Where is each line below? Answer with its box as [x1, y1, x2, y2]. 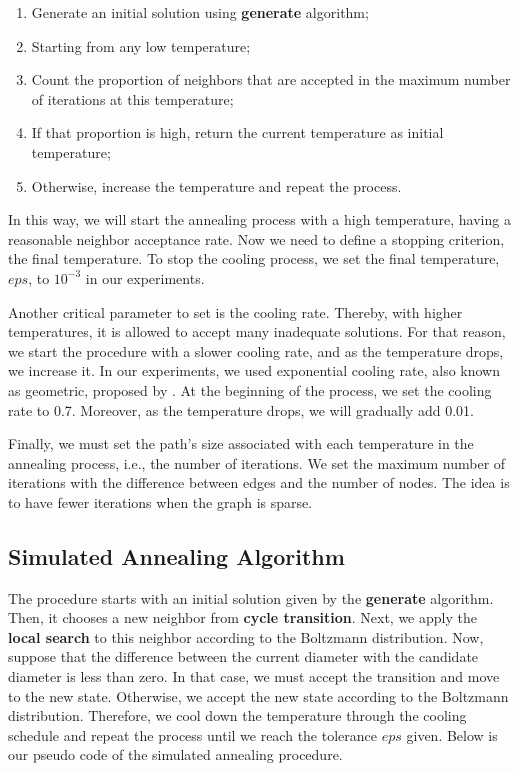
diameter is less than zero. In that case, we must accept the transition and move [8, 666, 500, 687]
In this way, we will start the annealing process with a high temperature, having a [8, 209, 511, 230]
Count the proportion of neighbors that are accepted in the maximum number [31, 69, 511, 90]
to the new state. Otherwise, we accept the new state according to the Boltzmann [8, 685, 509, 706]
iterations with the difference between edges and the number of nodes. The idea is [8, 472, 510, 493]
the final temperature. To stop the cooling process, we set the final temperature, [8, 248, 500, 269]
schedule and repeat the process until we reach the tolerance [8, 724, 378, 745]
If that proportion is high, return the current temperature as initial [31, 122, 444, 143]
